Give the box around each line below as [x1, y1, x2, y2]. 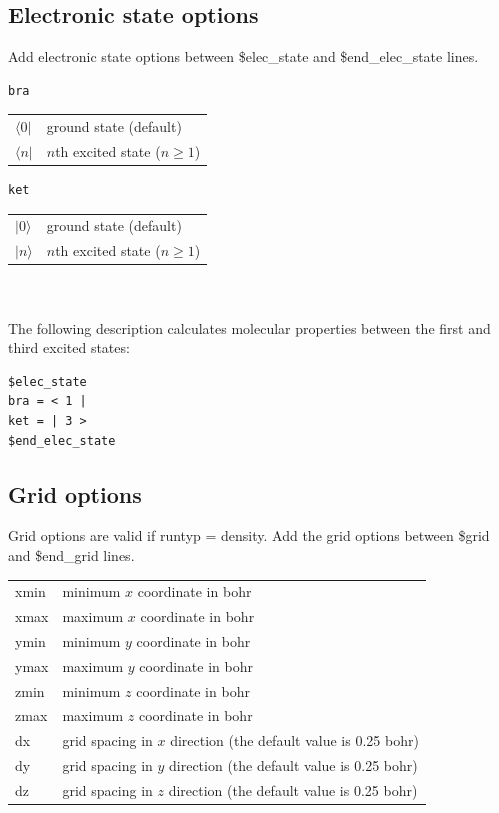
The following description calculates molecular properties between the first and [8, 317, 491, 338]
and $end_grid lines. [8, 544, 135, 565]
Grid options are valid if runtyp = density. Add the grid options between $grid [8, 525, 490, 546]
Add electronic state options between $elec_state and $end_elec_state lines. [8, 46, 479, 67]
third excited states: [8, 337, 130, 358]
